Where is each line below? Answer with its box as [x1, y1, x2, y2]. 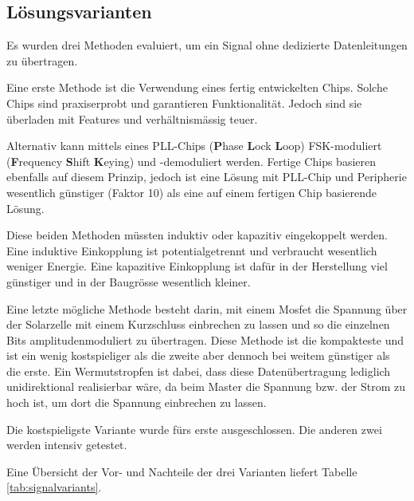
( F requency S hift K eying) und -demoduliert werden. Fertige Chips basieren [6, 152, 376, 169]
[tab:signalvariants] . [6, 479, 102, 495]
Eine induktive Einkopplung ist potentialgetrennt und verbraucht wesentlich [6, 242, 377, 258]
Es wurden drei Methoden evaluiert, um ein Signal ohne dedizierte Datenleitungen [6, 37, 408, 53]
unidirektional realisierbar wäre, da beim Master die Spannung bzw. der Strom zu [6, 378, 406, 395]
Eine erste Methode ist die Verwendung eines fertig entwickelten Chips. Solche [6, 79, 388, 96]
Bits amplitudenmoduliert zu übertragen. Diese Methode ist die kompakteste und [6, 331, 404, 348]
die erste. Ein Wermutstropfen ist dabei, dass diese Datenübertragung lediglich [6, 362, 391, 379]
